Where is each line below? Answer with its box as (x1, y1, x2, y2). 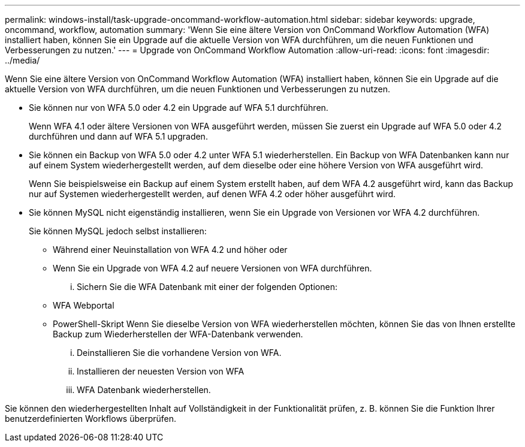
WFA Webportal (53, 300, 114, 310)
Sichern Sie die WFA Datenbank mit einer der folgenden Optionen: (77, 282, 337, 292)
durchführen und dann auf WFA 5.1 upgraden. (29, 131, 208, 141)
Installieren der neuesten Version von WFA (77, 366, 245, 376)
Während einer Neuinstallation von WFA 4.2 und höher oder (53, 244, 288, 255)
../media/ (5, 55, 40, 65)
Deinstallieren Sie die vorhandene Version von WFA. (77, 348, 282, 358)
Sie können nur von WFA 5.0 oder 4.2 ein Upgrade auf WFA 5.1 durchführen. (29, 102, 328, 113)
